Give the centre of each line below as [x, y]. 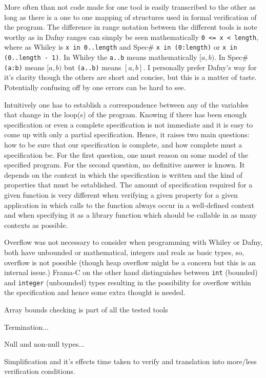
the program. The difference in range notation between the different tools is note [131, 27]
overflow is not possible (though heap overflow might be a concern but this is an [130, 262]
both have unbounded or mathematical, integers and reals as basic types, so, [124, 252]
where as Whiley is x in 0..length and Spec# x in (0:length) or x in [121, 47]
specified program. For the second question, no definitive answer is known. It [125, 165]
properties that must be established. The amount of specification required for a [128, 185]
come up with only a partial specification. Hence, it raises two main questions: [127, 134]
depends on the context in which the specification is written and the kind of [124, 174]
